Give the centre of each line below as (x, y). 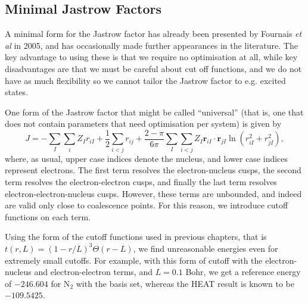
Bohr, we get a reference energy (243, 272)
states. (17, 92)
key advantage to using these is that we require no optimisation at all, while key (151, 57)
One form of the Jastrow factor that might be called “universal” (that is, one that (154, 112)
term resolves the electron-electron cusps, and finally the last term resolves (141, 181)
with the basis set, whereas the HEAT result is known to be (185, 283)
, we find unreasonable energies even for (206, 248)
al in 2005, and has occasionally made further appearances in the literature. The (151, 45)
